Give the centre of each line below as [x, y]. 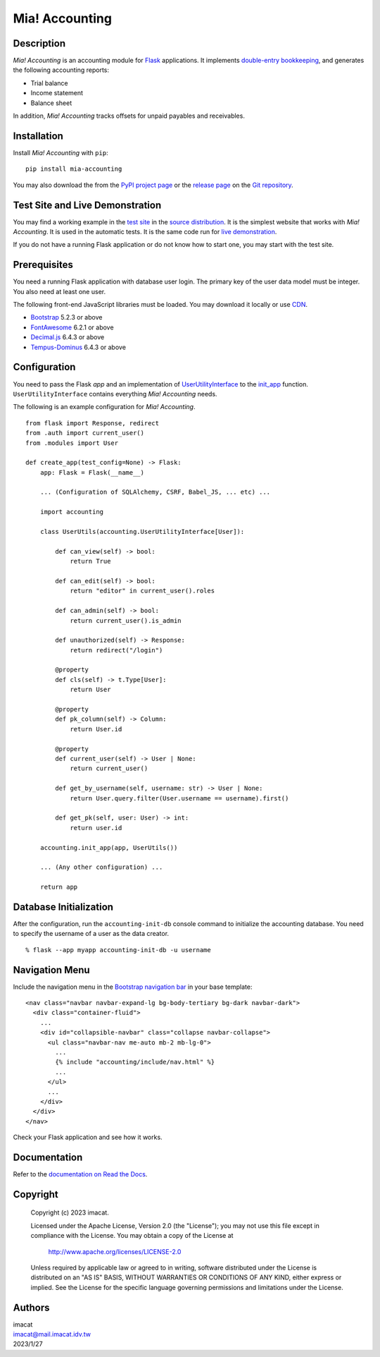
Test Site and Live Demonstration [87, 205]
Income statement [57, 93]
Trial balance [49, 83]
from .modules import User [72, 443]
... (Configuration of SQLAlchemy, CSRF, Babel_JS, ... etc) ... [155, 492]
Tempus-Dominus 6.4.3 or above [78, 347]
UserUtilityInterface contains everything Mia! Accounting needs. [115, 394]
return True [90, 561]
